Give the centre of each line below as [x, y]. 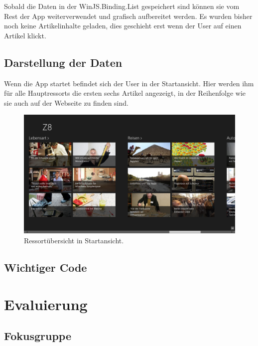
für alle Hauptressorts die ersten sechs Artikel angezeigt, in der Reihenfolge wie [125, 93]
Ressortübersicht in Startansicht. [74, 241]
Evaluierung [46, 304]
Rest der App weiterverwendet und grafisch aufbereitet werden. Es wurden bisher [128, 16]
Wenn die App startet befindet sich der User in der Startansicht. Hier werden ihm [129, 83]
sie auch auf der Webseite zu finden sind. [66, 102]
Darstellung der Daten [63, 62]
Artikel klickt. [25, 35]
